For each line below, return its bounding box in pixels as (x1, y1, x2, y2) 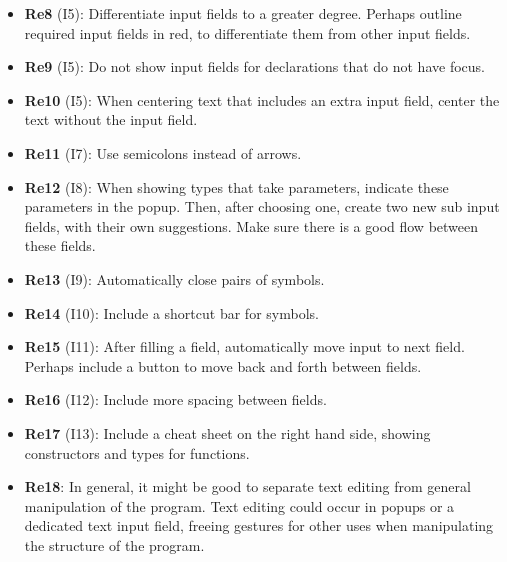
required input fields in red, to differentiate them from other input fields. (24, 22, 471, 43)
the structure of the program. (24, 534, 205, 555)
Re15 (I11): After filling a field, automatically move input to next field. (24, 336, 465, 357)
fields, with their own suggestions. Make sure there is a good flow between (24, 215, 479, 236)
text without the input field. (24, 109, 198, 130)
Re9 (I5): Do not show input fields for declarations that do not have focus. (24, 56, 485, 77)
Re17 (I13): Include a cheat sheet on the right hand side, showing (24, 422, 431, 443)
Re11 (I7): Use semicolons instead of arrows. (24, 142, 302, 163)
